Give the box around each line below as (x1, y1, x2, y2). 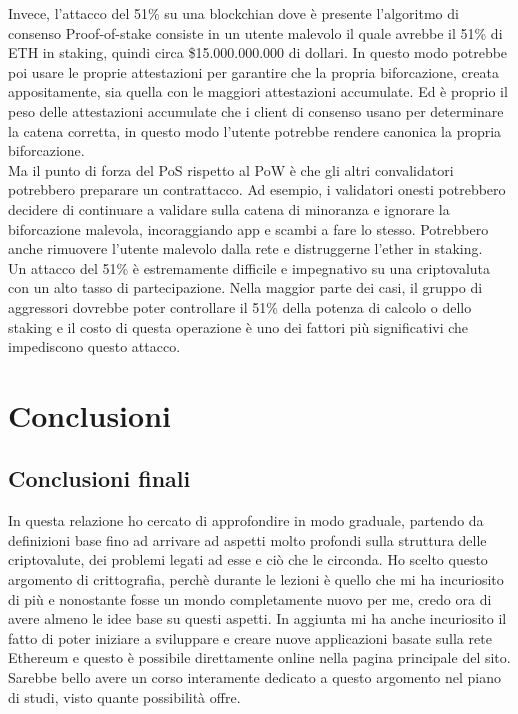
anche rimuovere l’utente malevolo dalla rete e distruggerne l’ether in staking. (8, 238, 483, 259)
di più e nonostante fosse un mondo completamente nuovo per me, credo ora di (8, 588, 492, 609)
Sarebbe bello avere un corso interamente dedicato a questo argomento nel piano (8, 667, 502, 688)
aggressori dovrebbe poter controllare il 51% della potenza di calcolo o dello (8, 296, 472, 317)
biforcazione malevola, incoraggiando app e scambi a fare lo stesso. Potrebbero (8, 218, 489, 239)
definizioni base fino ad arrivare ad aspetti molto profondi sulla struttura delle (8, 529, 487, 550)
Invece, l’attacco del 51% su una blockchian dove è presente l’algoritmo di (8, 3, 459, 23)
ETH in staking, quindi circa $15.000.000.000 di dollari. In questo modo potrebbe (8, 42, 508, 63)
